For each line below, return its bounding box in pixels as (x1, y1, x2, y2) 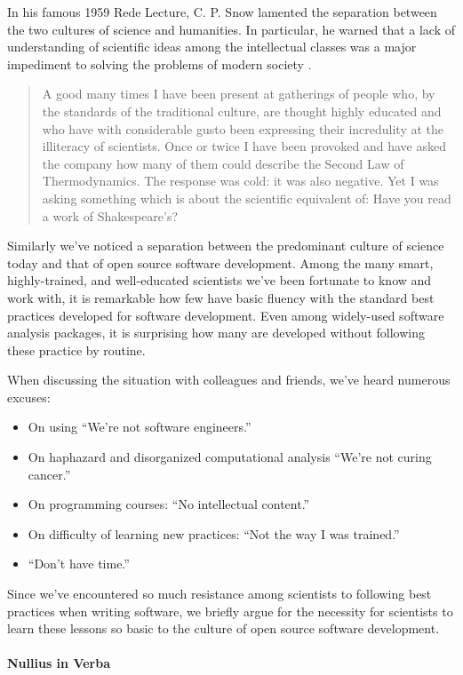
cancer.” (28, 465, 71, 483)
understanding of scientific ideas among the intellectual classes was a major (7, 37, 417, 56)
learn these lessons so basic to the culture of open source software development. (7, 619, 440, 638)
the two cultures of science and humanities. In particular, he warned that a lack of (7, 20, 455, 38)
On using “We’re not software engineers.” (28, 417, 251, 436)
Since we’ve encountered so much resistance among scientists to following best (7, 584, 432, 603)
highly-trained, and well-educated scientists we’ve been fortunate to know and (7, 271, 432, 290)
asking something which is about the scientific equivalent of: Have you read (42, 188, 451, 207)
